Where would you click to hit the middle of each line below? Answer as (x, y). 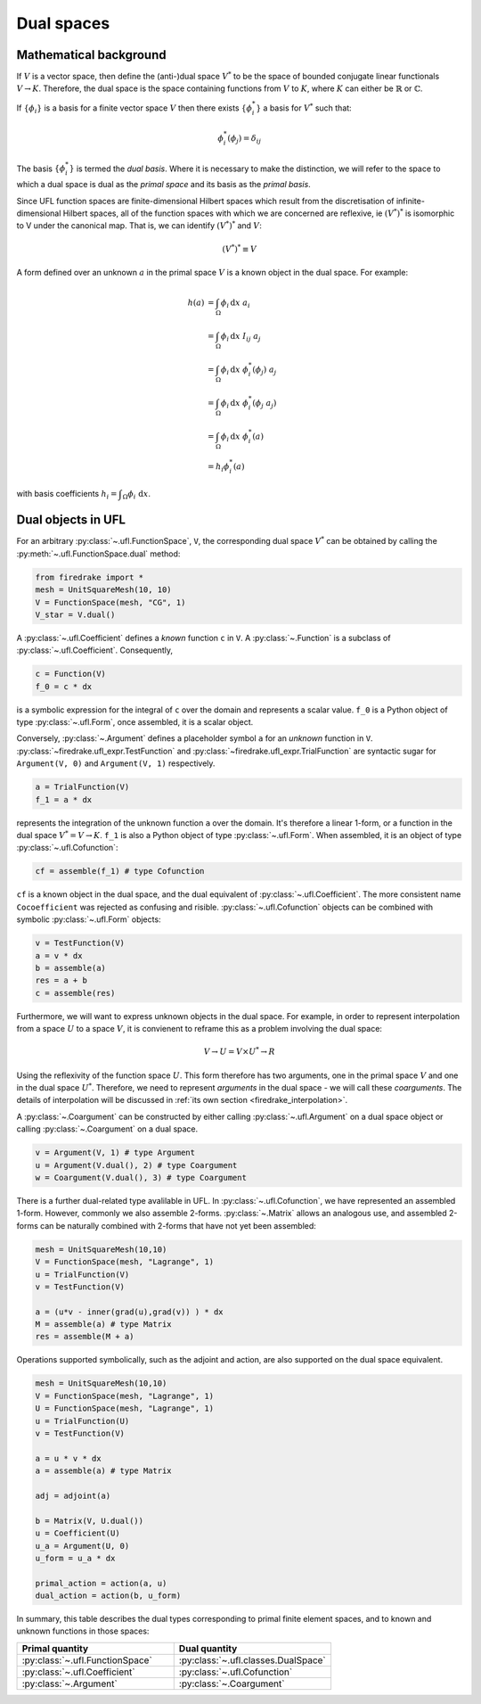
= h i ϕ (219, 467)
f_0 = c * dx (64, 686)
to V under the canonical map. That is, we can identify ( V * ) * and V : (139, 225)
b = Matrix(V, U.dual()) (90, 1521)
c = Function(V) (71, 674)
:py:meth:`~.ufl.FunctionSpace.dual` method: (98, 554)
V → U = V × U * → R (239, 1051)
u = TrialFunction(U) (82, 1421)
